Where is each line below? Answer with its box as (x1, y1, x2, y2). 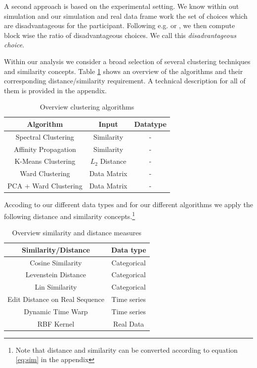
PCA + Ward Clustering (7, 181, 83, 191)
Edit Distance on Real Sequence (7, 294, 104, 304)
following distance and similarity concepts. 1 (4, 209, 135, 221)
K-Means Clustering (14, 156, 76, 166)
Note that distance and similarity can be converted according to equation (15, 344, 238, 355)
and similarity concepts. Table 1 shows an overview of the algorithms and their (4, 66, 243, 76)
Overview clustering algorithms (40, 102, 134, 112)
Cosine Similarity (30, 257, 82, 267)
